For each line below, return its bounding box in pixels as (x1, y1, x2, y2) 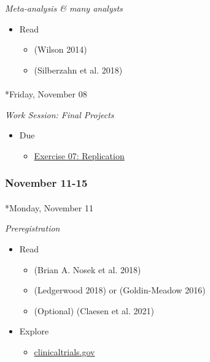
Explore (19, 325, 49, 337)
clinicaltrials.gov (34, 345, 95, 358)
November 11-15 (5, 175, 88, 190)
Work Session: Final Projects (5, 108, 114, 121)
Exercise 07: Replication (34, 149, 125, 162)
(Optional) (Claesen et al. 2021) (34, 304, 154, 317)
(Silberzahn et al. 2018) (34, 63, 123, 76)
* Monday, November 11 (5, 201, 93, 214)
